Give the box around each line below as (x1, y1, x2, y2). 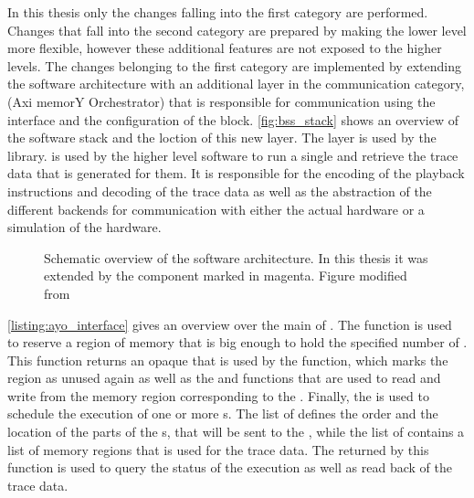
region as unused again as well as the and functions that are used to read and (7, 368, 441, 387)
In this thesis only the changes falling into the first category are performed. (7, 3, 428, 21)
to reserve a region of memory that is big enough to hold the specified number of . (7, 333, 468, 352)
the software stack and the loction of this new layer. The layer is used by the (7, 128, 437, 147)
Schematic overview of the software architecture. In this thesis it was (44, 248, 428, 267)
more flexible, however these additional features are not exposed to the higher (7, 38, 442, 58)
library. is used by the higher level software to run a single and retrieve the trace (7, 145, 458, 164)
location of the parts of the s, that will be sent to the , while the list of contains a (7, 422, 465, 441)
